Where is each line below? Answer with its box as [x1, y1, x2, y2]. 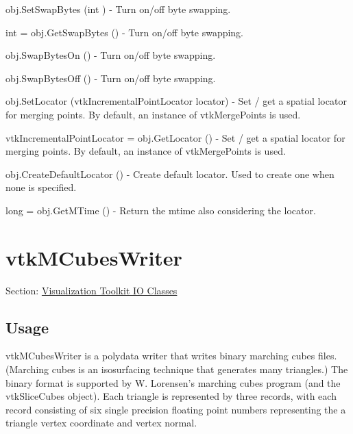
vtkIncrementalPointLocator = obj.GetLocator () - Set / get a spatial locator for [5, 130, 345, 144]
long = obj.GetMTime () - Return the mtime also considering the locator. [5, 203, 316, 217]
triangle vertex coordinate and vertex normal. [5, 416, 197, 430]
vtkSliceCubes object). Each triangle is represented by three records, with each [5, 389, 337, 403]
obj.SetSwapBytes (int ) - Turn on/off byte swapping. [5, 2, 231, 16]
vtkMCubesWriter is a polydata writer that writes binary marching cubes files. [5, 348, 337, 363]
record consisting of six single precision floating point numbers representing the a [5, 402, 346, 416]
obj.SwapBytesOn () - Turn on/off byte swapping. [5, 48, 216, 62]
